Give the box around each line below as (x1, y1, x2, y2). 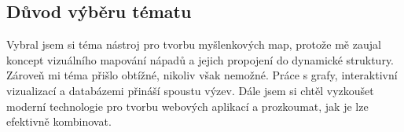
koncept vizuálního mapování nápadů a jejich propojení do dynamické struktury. (6, 51, 395, 68)
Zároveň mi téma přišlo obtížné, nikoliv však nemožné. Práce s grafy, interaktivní (6, 67, 398, 83)
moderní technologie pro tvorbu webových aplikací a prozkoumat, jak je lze (6, 97, 369, 114)
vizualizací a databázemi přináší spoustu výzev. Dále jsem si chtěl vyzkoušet (6, 82, 374, 98)
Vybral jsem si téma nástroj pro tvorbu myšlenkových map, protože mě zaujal (6, 36, 381, 53)
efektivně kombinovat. (6, 113, 112, 130)
